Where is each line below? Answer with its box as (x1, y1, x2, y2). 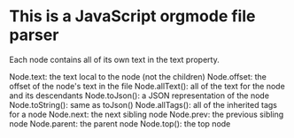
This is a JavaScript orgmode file (9, 6, 256, 27)
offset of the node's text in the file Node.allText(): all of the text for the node (9, 80, 285, 91)
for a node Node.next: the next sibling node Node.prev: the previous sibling (9, 109, 284, 119)
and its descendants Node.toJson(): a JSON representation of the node (9, 90, 270, 101)
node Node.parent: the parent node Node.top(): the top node (9, 118, 231, 129)
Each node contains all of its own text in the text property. (9, 54, 220, 65)
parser (9, 25, 59, 45)
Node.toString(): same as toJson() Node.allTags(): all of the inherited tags (9, 99, 277, 110)
